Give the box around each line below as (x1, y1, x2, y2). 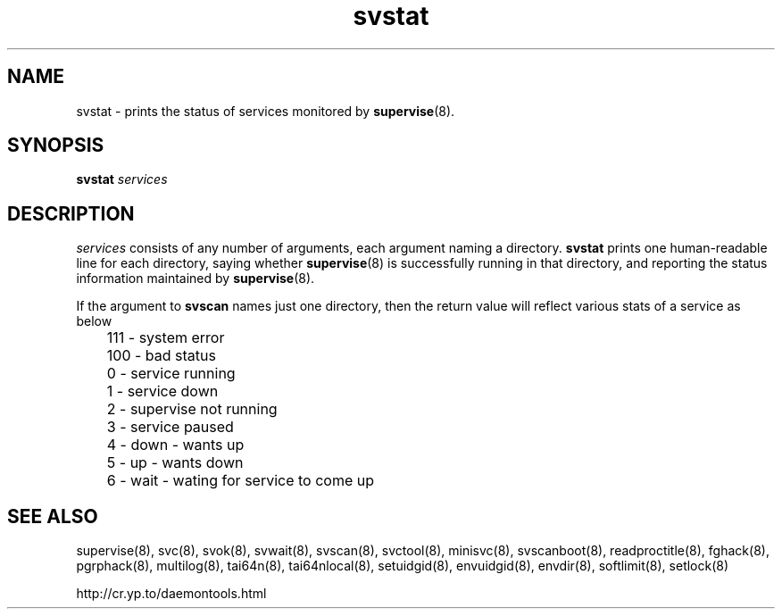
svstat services (76, 171, 168, 187)
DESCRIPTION (7, 202, 135, 225)
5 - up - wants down (106, 454, 244, 472)
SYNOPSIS (7, 134, 104, 157)
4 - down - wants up (106, 436, 245, 454)
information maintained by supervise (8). (76, 271, 315, 287)
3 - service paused (106, 418, 234, 437)
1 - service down (106, 382, 219, 401)
